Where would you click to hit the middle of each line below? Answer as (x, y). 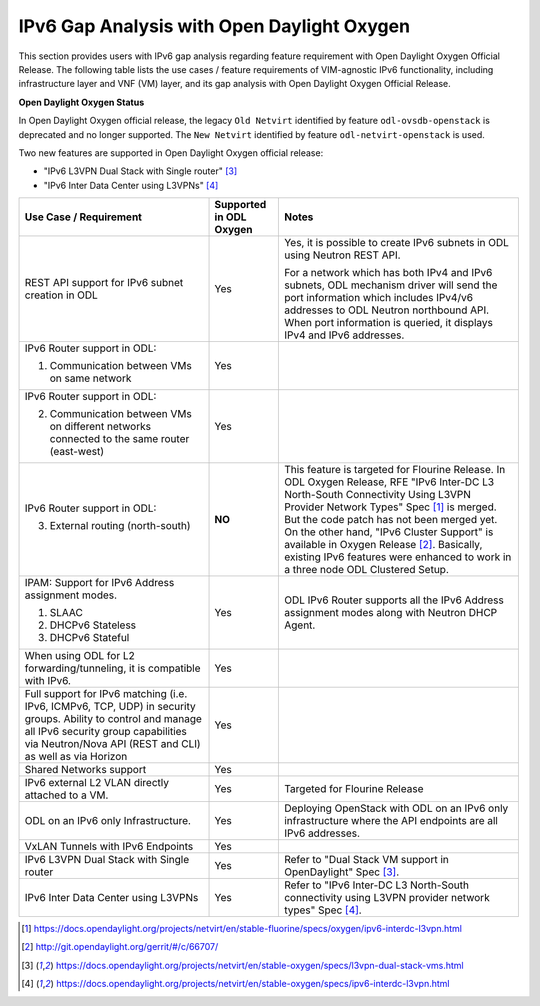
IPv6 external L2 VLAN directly (97, 783)
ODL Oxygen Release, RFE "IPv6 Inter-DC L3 (389, 482)
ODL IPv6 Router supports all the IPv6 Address (393, 600)
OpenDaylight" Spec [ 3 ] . (341, 872)
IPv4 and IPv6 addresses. (344, 335)
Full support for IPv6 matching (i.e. (106, 694)
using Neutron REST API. (342, 255)
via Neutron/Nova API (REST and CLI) (112, 744)
